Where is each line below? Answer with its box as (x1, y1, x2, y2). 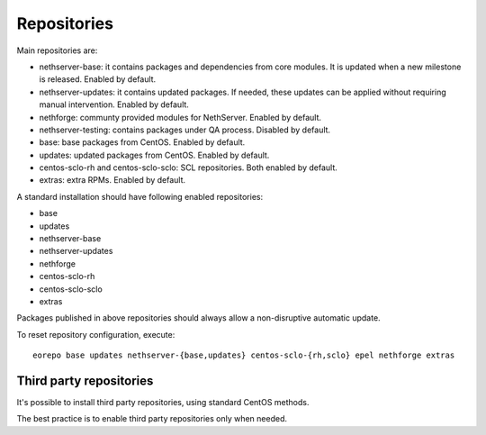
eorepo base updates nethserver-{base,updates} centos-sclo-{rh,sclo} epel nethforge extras (32, 350, 455, 360)
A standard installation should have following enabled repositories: (16, 191, 264, 202)
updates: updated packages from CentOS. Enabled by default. (39, 150, 270, 160)
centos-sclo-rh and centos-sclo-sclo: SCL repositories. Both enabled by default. (39, 162, 337, 173)
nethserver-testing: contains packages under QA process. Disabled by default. (39, 124, 331, 135)
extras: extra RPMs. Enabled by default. (39, 175, 186, 186)
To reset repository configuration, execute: (16, 329, 175, 340)
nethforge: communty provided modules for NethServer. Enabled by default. (39, 112, 321, 122)
